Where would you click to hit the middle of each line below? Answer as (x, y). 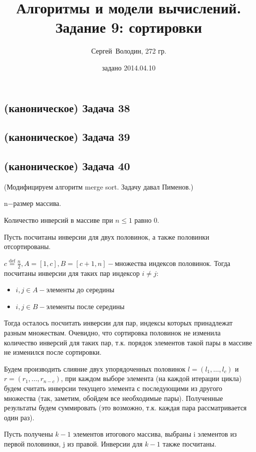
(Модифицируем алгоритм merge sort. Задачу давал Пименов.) (99, 186)
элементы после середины (85, 306)
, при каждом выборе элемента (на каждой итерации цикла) (151, 378)
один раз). (19, 417)
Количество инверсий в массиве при (59, 220)
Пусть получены (28, 434)
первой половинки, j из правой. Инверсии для (73, 443)
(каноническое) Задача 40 (67, 166)
